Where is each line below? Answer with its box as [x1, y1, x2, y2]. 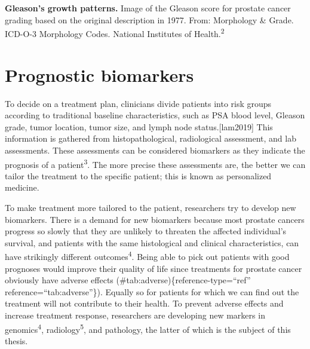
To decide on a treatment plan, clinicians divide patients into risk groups [5, 97, 272, 109]
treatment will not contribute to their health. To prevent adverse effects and [5, 297, 284, 310]
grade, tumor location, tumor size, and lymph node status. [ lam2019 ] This [5, 120, 273, 133]
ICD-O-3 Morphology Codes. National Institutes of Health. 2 [5, 26, 225, 39]
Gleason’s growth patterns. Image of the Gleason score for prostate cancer [5, 2, 291, 14]
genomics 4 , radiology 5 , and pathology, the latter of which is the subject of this [5, 321, 291, 335]
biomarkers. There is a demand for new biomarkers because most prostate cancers [5, 213, 305, 225]
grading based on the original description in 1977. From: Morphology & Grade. [5, 13, 294, 26]
